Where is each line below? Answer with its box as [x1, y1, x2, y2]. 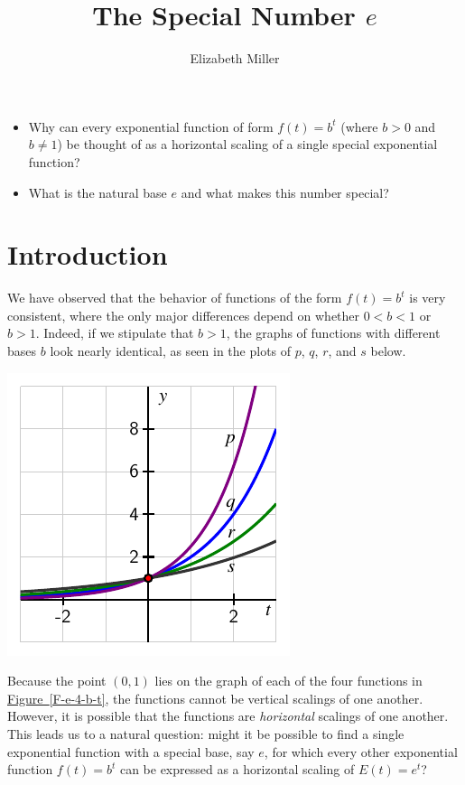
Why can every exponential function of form [28, 117, 274, 136]
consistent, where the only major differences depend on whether [7, 305, 360, 324]
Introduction [7, 236, 168, 273]
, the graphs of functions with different [226, 323, 441, 342]
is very [409, 288, 446, 307]
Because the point [7, 671, 107, 690]
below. [370, 341, 406, 360]
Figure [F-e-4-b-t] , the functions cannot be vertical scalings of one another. [7, 688, 423, 707]
